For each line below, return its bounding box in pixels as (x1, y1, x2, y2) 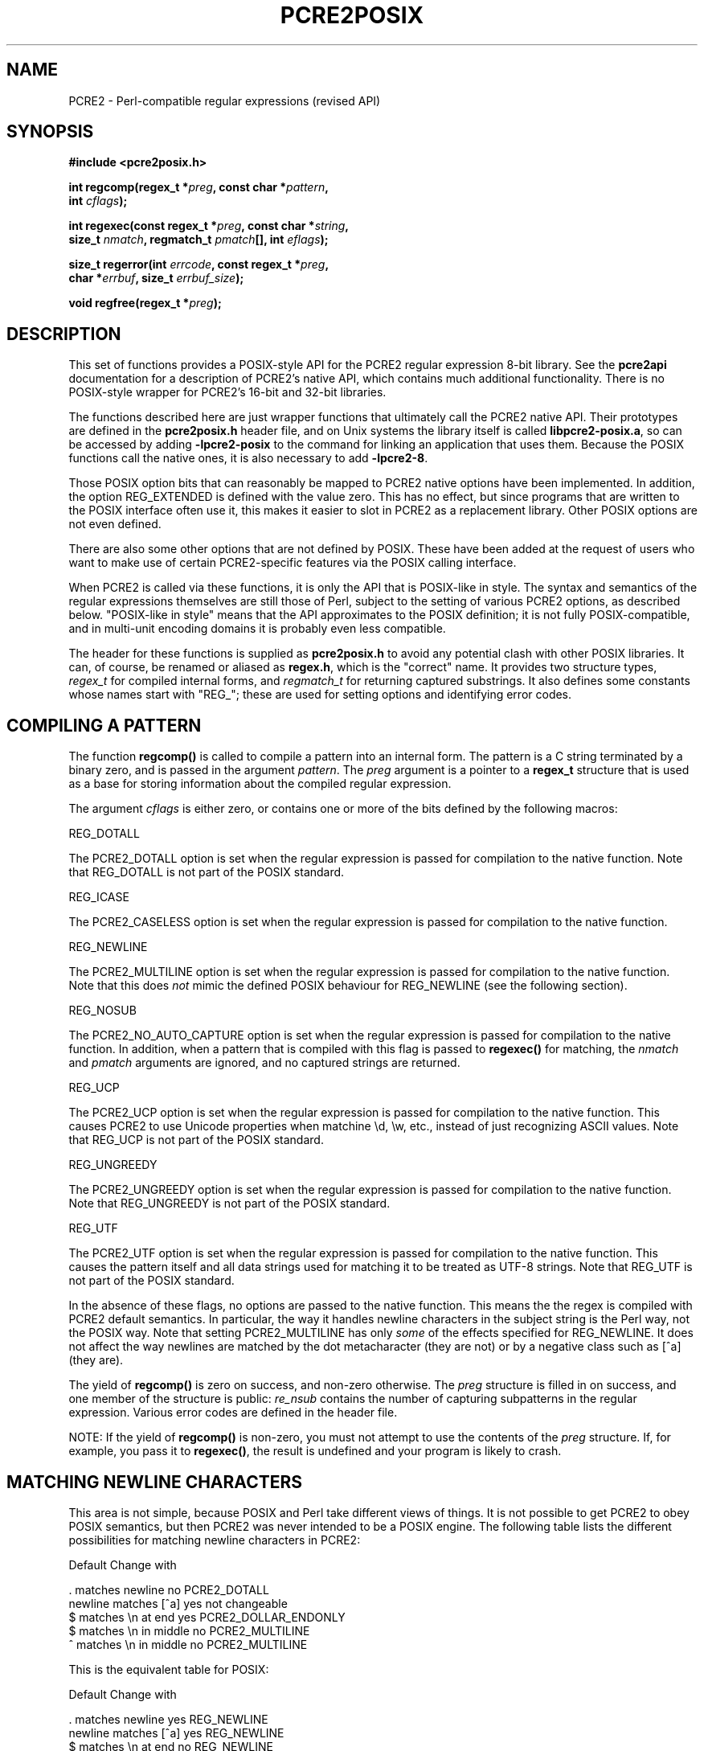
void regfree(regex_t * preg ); (68, 296, 222, 310)
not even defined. (68, 517, 162, 531)
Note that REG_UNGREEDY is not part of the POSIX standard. (68, 1196, 391, 1211)
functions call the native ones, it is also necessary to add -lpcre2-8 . (68, 451, 428, 465)
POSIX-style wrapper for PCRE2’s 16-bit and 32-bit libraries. (68, 385, 387, 400)
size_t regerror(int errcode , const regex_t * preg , (68, 257, 329, 272)
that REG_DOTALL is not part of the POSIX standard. (68, 865, 345, 880)
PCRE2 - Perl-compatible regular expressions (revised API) (68, 93, 381, 108)
